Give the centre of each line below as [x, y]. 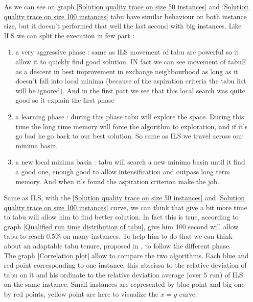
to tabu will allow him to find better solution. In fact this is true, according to [121, 217]
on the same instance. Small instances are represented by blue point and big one [124, 284]
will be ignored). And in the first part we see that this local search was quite [130, 90]
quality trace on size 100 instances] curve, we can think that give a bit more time [126, 207]
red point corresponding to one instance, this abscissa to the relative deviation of [125, 265]
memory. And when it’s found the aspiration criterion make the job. [117, 181]
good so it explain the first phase [65, 100]
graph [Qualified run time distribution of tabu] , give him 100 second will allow [121, 226]
